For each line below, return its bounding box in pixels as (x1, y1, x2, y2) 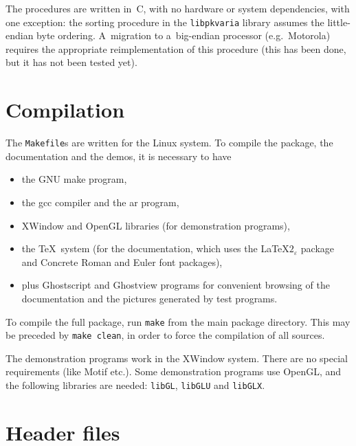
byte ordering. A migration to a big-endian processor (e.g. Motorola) (36, 28, 331, 43)
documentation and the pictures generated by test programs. (21, 291, 278, 305)
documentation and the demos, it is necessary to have (5, 148, 232, 163)
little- (327, 14, 351, 29)
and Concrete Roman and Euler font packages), (21, 254, 223, 269)
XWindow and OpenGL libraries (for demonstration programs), (21, 218, 290, 232)
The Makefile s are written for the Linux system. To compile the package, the (5, 135, 333, 150)
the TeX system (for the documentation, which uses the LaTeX (21, 241, 289, 256)
